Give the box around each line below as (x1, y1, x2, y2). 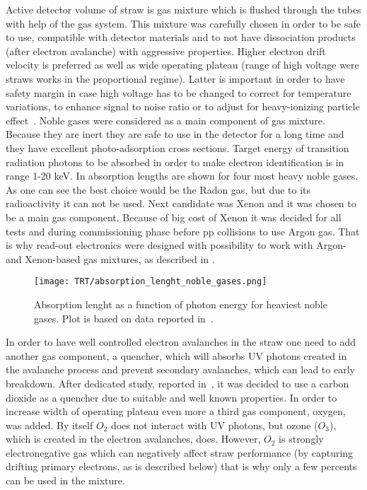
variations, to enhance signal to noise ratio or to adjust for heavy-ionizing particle (6, 99, 360, 114)
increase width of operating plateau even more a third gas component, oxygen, (6, 404, 346, 419)
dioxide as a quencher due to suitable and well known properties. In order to (6, 390, 337, 404)
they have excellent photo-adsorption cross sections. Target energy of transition (6, 140, 349, 155)
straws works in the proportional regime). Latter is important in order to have (6, 71, 345, 86)
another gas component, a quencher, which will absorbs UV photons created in (6, 348, 347, 363)
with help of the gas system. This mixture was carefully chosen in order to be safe (6, 16, 361, 30)
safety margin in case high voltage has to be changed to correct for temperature (6, 85, 351, 100)
